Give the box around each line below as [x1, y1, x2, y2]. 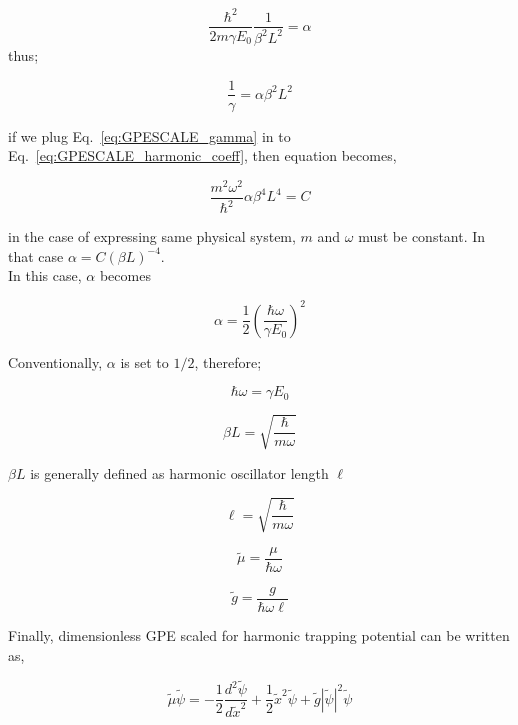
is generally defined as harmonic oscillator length [30, 462, 329, 483]
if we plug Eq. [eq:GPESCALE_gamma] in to [8, 125, 291, 146]
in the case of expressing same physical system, [8, 226, 296, 247]
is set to [120, 351, 169, 372]
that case [8, 245, 64, 266]
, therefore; [194, 351, 262, 372]
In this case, [8, 265, 82, 286]
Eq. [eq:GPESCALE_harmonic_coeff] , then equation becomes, [8, 145, 397, 166]
